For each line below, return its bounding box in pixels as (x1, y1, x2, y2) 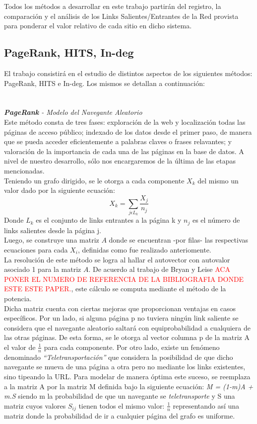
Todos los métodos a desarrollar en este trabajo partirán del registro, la (4, 1, 221, 11)
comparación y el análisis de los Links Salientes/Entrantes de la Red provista (4, 10, 239, 21)
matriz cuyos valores (4, 400, 66, 411)
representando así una (173, 400, 240, 411)
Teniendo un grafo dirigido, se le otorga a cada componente (4, 175, 185, 185)
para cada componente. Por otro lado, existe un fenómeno (44, 341, 220, 352)
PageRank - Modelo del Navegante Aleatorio (4, 107, 142, 117)
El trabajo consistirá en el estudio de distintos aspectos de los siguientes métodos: (4, 68, 253, 78)
